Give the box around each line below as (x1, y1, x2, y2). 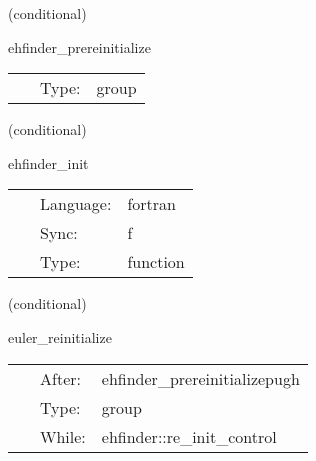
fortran (127, 192, 176, 216)
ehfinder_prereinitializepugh (101, 366, 300, 390)
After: (40, 366, 81, 390)
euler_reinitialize (8, 326, 112, 347)
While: (40, 424, 86, 448)
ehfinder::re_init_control (101, 424, 277, 448)
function (127, 250, 185, 274)
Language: (40, 192, 112, 216)
